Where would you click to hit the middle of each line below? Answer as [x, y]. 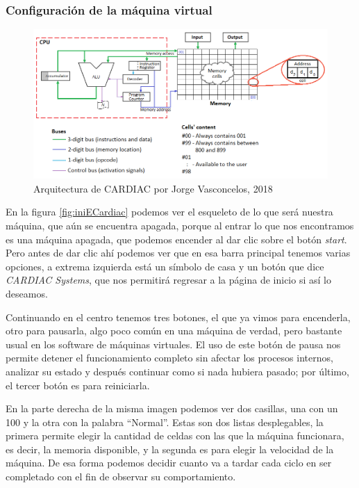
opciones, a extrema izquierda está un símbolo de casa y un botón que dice [165, 266]
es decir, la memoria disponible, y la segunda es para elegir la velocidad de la [170, 449]
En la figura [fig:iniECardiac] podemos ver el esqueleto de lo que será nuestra [169, 212]
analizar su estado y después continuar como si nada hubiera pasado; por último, [177, 371]
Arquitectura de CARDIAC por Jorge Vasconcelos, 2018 [153, 188]
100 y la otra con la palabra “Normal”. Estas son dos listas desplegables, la [165, 422]
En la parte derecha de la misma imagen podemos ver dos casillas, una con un [172, 408]
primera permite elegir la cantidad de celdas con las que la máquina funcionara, [175, 436]
